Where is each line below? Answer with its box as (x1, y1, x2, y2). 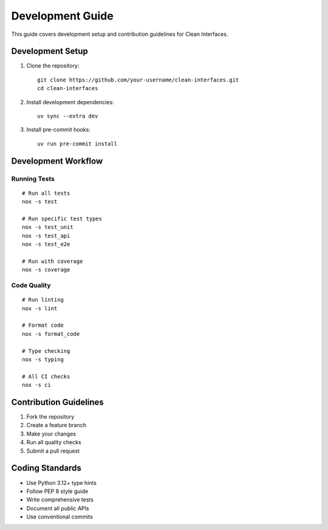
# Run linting (22, 296, 64, 304)
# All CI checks (22, 373, 70, 380)
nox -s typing (22, 356, 64, 363)
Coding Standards (11, 463, 81, 473)
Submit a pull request (26, 447, 80, 455)
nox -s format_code (22, 330, 80, 337)
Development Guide (11, 9, 114, 23)
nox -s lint (22, 305, 58, 312)
